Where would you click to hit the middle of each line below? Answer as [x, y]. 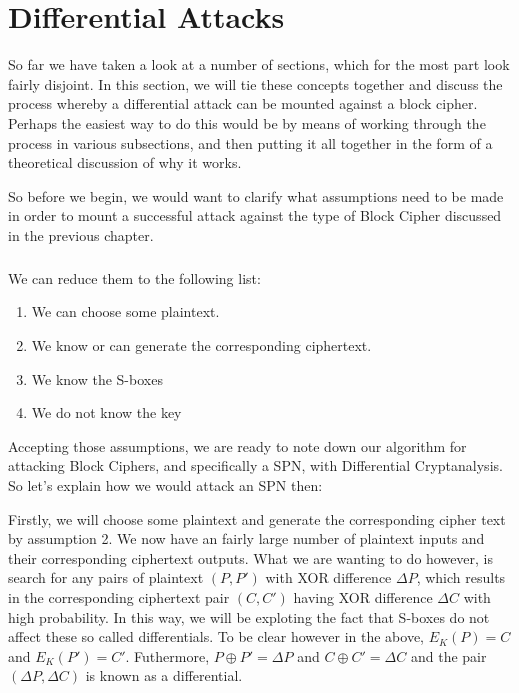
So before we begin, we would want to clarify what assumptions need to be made [256, 195]
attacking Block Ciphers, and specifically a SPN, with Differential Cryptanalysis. [255, 465]
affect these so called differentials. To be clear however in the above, [216, 636]
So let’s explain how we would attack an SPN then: [165, 485]
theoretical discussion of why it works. [125, 162]
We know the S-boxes [97, 378]
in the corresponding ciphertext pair [119, 596]
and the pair [448, 655]
